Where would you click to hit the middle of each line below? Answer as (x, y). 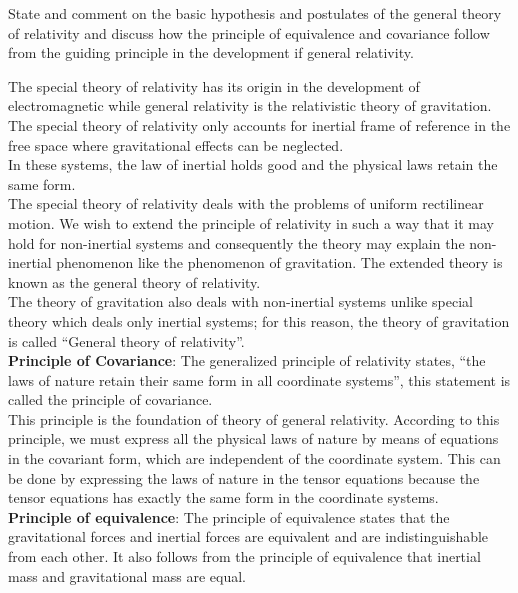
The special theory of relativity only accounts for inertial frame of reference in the (259, 124)
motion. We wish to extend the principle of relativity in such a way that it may (251, 222)
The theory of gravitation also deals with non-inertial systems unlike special (240, 301)
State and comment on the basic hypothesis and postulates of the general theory (255, 13)
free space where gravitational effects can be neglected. (176, 144)
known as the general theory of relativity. (134, 281)
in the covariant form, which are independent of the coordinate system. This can (254, 458)
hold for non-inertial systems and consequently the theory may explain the (236, 242)
